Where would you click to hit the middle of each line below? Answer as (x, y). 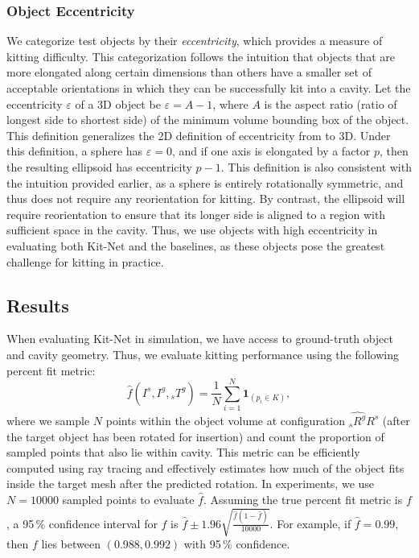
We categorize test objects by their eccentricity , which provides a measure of (195, 41)
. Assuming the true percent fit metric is (303, 499)
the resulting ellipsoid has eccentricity (99, 166)
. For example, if (310, 523)
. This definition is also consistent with (316, 166)
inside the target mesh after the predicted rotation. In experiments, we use (191, 484)
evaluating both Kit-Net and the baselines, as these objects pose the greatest (196, 245)
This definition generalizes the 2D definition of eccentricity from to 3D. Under (199, 135)
